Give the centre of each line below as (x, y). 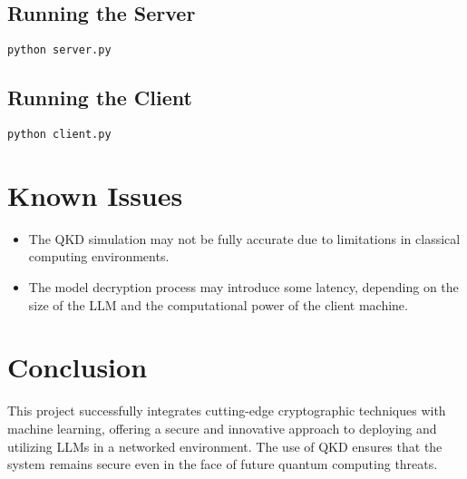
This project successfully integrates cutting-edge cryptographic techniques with (227, 411)
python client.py (59, 135)
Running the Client (100, 98)
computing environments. (99, 256)
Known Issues (95, 195)
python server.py (59, 50)
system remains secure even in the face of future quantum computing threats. (223, 464)
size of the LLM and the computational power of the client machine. (218, 304)
